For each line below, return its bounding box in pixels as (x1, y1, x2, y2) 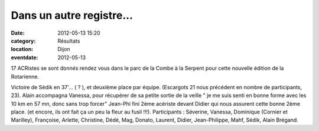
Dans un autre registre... (11, 9, 133, 22)
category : (11, 37, 36, 44)
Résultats (57, 37, 80, 44)
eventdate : (11, 53, 38, 61)
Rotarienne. (11, 73, 40, 80)
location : (11, 46, 34, 53)
